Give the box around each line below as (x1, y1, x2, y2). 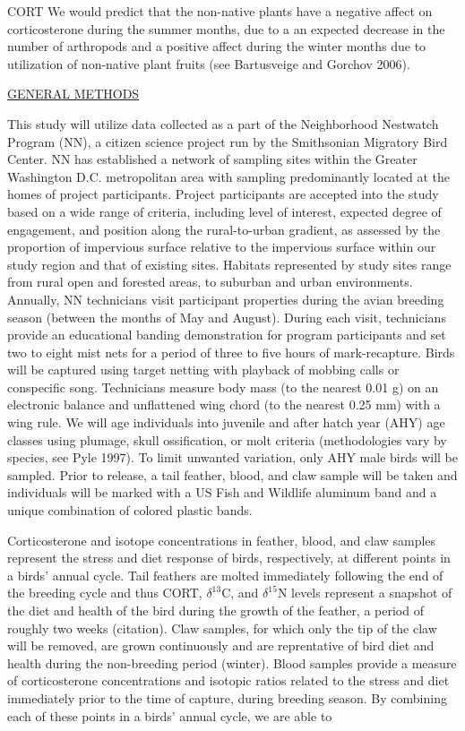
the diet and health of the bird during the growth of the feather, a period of (7, 601, 424, 619)
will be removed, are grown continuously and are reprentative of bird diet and (7, 636, 435, 655)
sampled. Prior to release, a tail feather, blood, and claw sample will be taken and (7, 465, 458, 484)
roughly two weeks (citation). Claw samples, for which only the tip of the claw (7, 618, 437, 637)
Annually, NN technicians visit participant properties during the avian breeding (7, 289, 444, 308)
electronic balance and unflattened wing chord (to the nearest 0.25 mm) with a (7, 395, 441, 414)
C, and (221, 583, 259, 602)
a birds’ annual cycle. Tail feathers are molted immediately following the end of (7, 565, 443, 584)
